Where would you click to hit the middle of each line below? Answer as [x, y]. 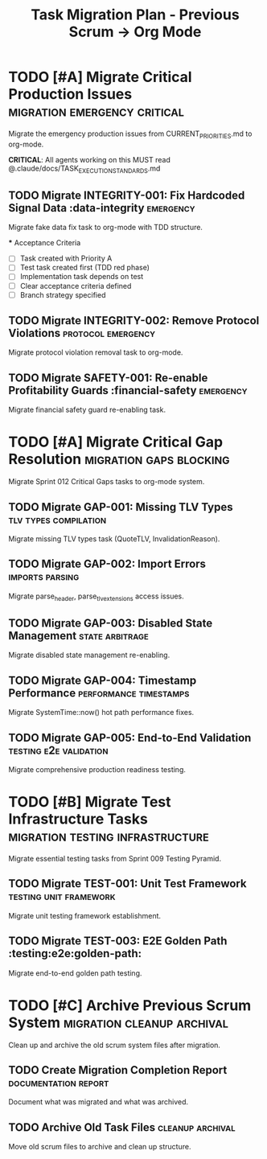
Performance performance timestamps [99, 693]
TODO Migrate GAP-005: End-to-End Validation [130, 738]
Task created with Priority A [66, 258]
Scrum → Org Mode [135, 32]
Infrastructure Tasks [78, 819]
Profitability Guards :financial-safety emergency [128, 390]
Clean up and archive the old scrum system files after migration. [115, 1045]
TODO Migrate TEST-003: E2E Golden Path [118, 941]
